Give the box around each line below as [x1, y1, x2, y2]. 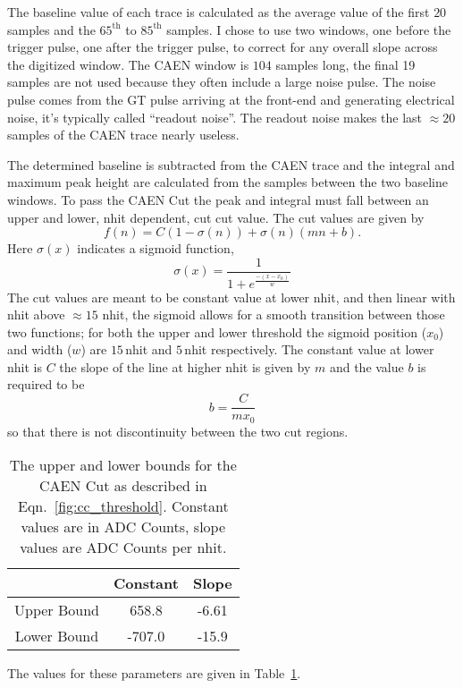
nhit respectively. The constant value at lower [184, 340, 434, 359]
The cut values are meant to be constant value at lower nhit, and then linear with [7, 287, 456, 306]
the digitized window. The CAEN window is [7, 55, 249, 73]
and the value [329, 357, 404, 376]
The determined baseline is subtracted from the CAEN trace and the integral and [7, 155, 455, 174]
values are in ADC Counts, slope [21, 516, 226, 538]
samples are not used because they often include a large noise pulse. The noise [7, 72, 436, 91]
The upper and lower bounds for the [9, 454, 237, 476]
